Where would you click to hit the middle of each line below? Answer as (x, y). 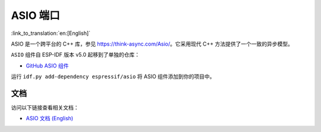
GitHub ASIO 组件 (47, 66)
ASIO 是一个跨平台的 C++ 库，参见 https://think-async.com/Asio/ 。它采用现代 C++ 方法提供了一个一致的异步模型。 (152, 44)
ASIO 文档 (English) (50, 118)
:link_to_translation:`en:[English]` (51, 33)
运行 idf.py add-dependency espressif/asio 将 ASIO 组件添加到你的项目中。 (113, 76)
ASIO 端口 (35, 15)
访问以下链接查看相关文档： (45, 108)
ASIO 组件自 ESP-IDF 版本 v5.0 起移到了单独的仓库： (75, 55)
